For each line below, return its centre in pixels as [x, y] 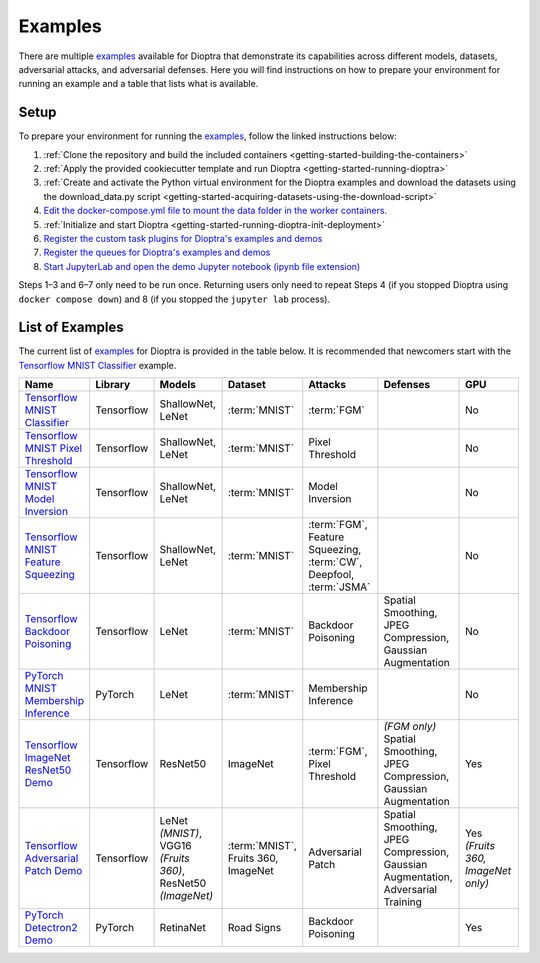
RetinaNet [183, 928]
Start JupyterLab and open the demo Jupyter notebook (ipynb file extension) [202, 266]
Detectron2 [51, 928]
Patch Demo [53, 871]
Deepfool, [331, 575]
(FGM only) [410, 727]
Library [113, 385]
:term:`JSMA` [339, 587]
